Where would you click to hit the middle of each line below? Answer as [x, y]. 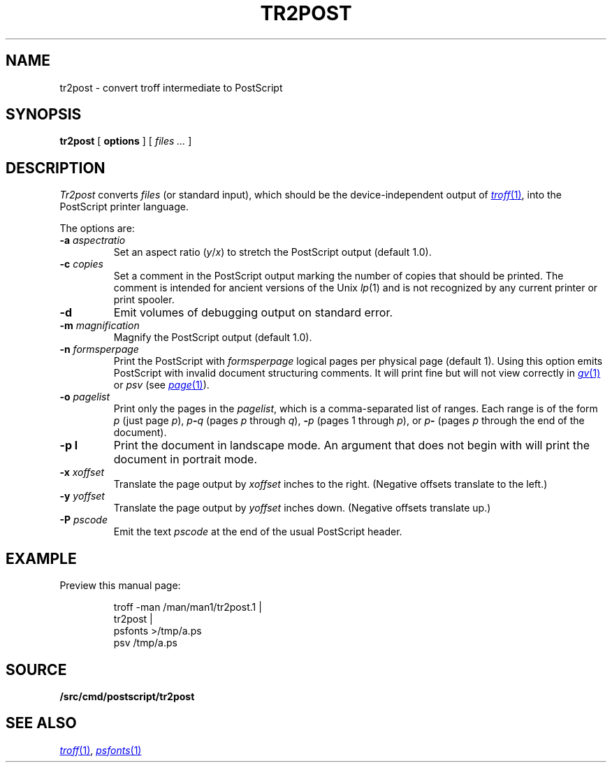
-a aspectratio [93, 240]
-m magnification [100, 326]
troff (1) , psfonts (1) [101, 750]
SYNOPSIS [44, 115]
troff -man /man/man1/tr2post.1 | [188, 607]
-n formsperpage [99, 349]
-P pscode [83, 520]
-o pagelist [85, 397]
